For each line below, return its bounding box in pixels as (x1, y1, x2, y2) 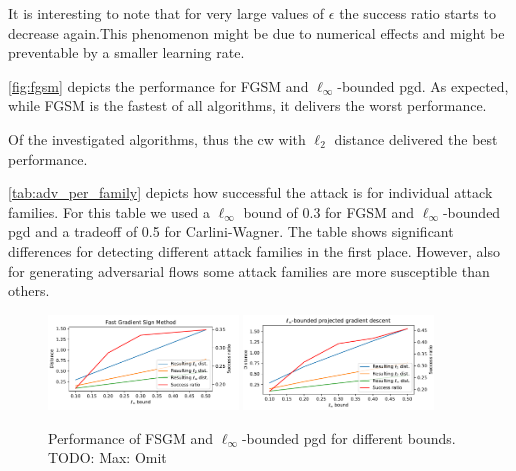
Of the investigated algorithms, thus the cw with (8, 128, 306, 149)
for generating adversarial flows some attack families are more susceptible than (8, 260, 490, 281)
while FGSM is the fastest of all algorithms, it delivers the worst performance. (8, 95, 487, 116)
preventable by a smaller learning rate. (8, 42, 245, 63)
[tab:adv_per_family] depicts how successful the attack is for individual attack (8, 182, 493, 203)
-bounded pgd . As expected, (337, 75, 509, 96)
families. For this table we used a (8, 201, 210, 222)
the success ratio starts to (339, 3, 496, 23)
